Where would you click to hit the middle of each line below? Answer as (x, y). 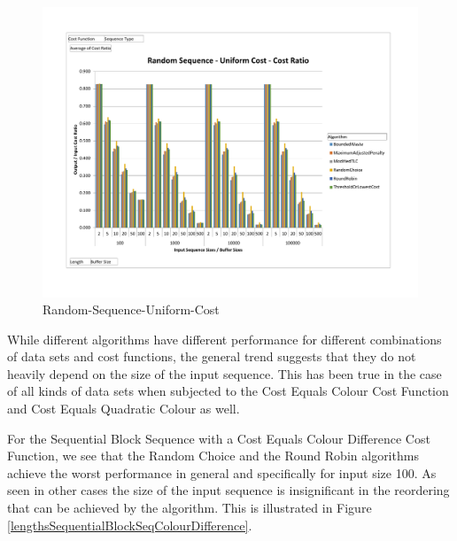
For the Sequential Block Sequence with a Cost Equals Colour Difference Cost (219, 438)
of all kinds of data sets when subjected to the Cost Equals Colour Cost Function (228, 391)
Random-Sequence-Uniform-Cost (131, 309)
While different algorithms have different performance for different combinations (225, 339)
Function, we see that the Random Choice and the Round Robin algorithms (213, 456)
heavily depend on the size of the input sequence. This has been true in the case (225, 373)
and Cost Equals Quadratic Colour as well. (124, 409)
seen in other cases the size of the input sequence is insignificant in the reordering (228, 490)
